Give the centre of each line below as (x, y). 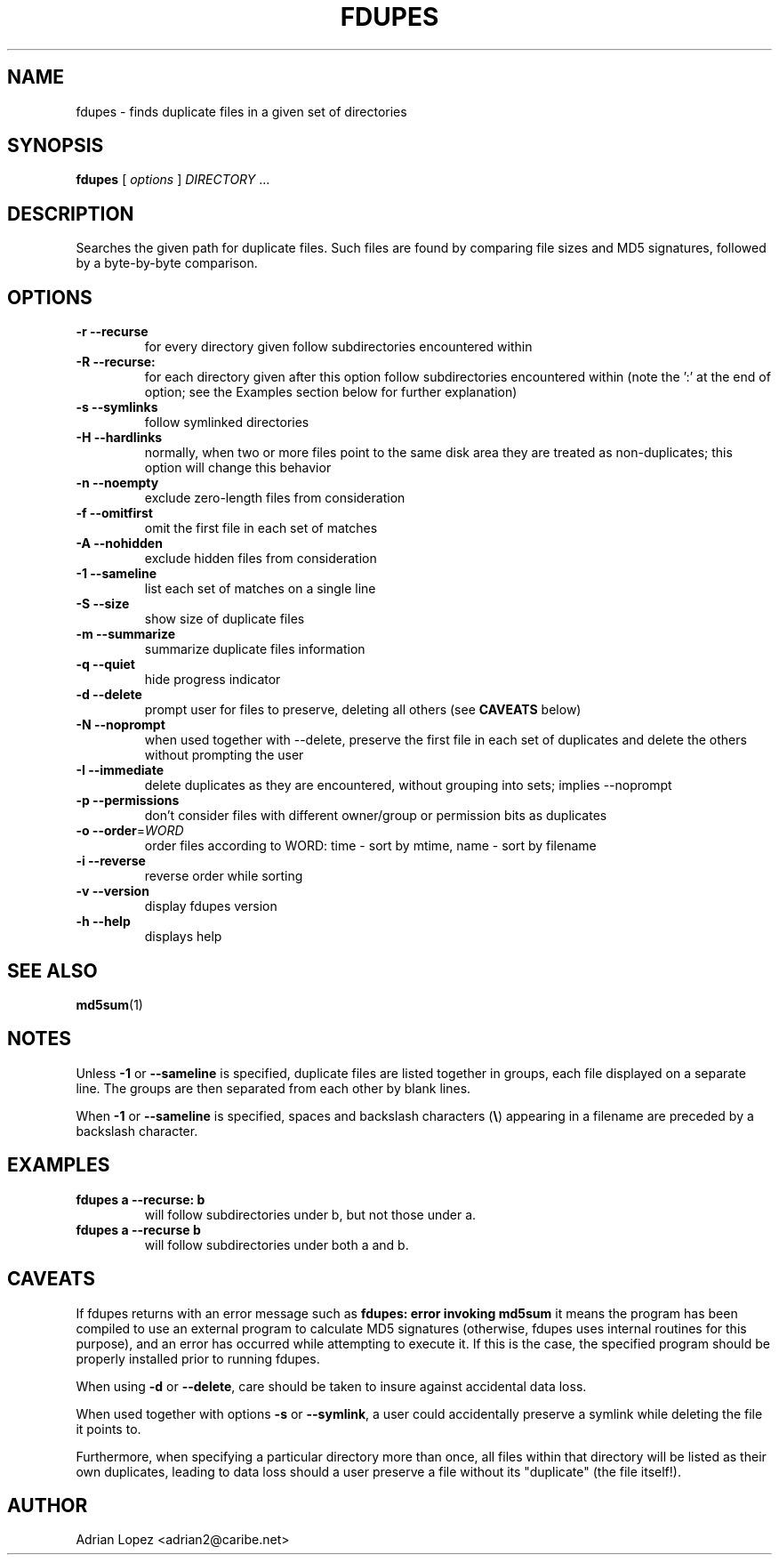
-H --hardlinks (119, 438)
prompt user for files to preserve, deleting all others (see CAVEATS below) (363, 710)
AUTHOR (48, 1505)
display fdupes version (211, 906)
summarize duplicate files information (255, 649)
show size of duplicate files (225, 619)
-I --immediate (120, 770)
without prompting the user (224, 755)
